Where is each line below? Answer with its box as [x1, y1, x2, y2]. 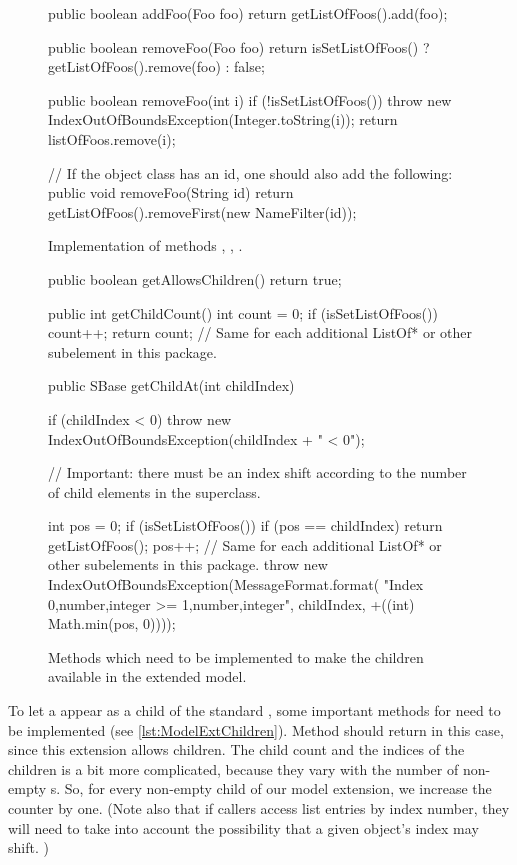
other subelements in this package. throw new [48, 554, 328, 575]
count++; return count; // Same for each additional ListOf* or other [48, 322, 473, 343]
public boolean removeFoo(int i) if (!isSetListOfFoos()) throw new [48, 89, 452, 110]
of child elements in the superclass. [48, 481, 261, 502]
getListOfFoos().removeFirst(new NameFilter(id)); [48, 201, 357, 222]
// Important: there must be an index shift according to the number [48, 462, 467, 483]
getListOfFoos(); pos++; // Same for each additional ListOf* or [48, 534, 442, 555]
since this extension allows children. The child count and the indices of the [8, 739, 465, 760]
